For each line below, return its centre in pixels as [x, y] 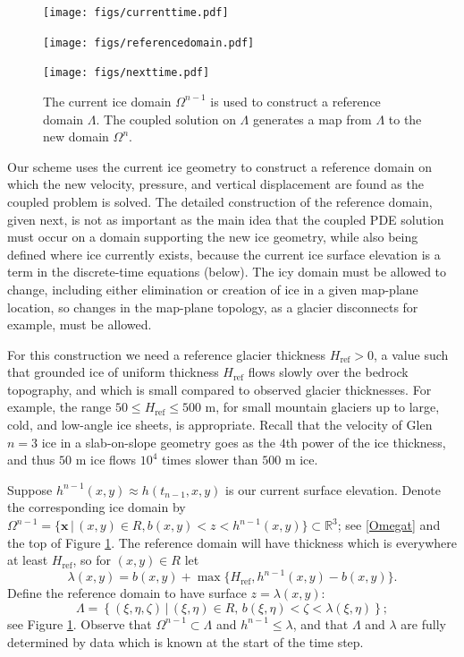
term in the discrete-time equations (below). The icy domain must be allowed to [227, 272]
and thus [31, 460]
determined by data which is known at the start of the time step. [186, 641]
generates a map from [312, 119]
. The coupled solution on [166, 119]
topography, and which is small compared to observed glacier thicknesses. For [219, 389]
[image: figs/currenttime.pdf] [136, 13]
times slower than [210, 460]
